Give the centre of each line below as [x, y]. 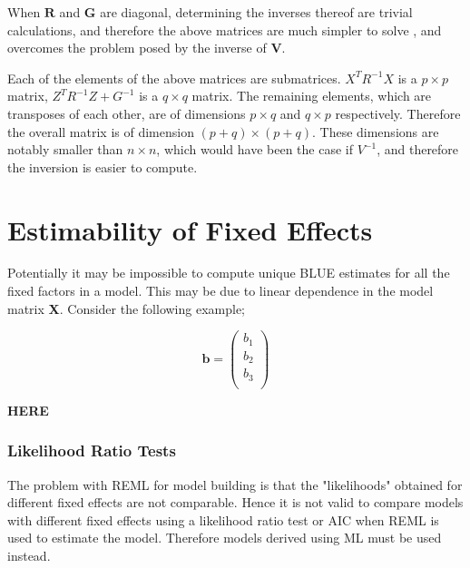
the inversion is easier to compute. [103, 166]
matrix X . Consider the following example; [127, 308]
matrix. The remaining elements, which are [312, 96]
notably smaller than [65, 149]
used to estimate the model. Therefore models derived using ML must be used [225, 538]
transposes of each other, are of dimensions [127, 113]
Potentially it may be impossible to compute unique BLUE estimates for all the [229, 273]
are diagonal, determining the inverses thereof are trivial [256, 12]
